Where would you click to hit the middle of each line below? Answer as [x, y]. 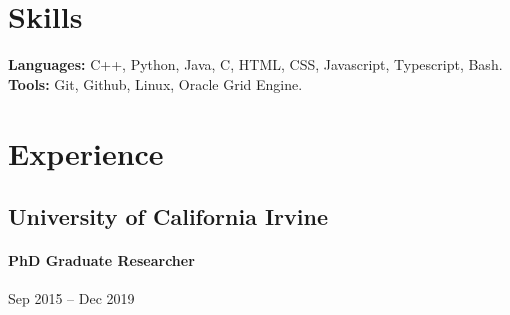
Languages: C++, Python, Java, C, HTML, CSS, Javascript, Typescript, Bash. [255, 64]
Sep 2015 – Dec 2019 [71, 298]
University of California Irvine [168, 216]
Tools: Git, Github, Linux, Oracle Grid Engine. [155, 83]
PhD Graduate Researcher [101, 260]
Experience [86, 152]
